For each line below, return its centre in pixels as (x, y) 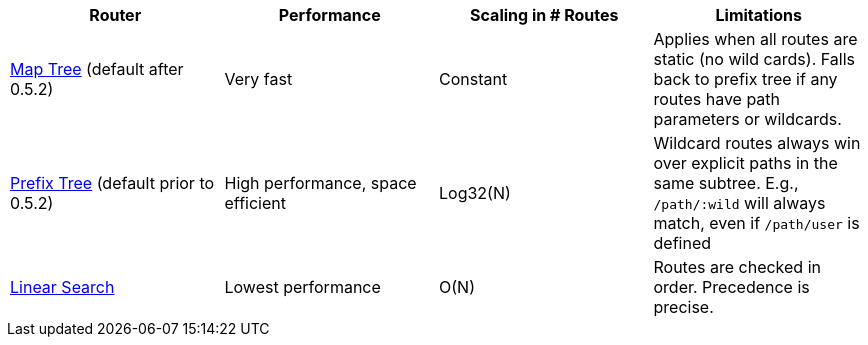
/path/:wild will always (739, 203)
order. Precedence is (731, 287)
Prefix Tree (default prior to (112, 183)
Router (115, 15)
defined (682, 243)
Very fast (258, 79)
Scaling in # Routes (544, 15)
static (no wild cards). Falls (754, 59)
